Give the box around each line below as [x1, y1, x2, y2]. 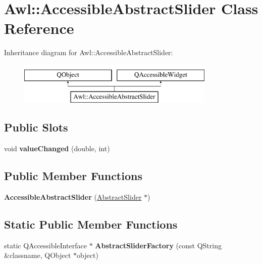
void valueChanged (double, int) [4, 143, 110, 154]
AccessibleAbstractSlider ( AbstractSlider [4, 192, 142, 202]
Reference [4, 18, 74, 38]
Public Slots [4, 119, 68, 135]
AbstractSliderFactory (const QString [95, 240, 222, 250]
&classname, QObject [4, 250, 71, 260]
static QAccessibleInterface [4, 240, 87, 250]
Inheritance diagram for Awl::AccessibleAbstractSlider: [4, 47, 173, 58]
